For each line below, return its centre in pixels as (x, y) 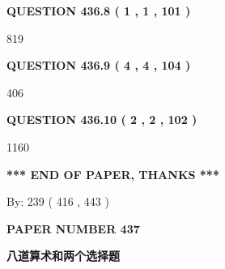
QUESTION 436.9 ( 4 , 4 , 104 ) (99, 65)
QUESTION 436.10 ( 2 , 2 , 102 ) (102, 120)
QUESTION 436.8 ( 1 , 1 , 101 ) (99, 11)
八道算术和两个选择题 (63, 256)
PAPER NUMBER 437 (73, 228)
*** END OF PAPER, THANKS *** (113, 174)
